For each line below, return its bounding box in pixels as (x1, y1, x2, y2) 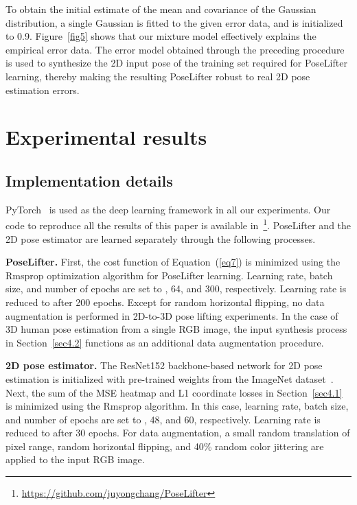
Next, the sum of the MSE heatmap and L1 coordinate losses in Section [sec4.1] (5, 385, 343, 399)
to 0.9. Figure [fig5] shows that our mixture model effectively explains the (5, 29, 316, 43)
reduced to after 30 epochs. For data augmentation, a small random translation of (5, 425, 350, 440)
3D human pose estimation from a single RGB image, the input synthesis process (5, 322, 347, 336)
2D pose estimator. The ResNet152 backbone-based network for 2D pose (5, 358, 323, 373)
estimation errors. (5, 82, 80, 97)
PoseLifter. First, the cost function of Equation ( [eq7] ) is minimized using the (5, 255, 341, 269)
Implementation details (5, 169, 173, 191)
